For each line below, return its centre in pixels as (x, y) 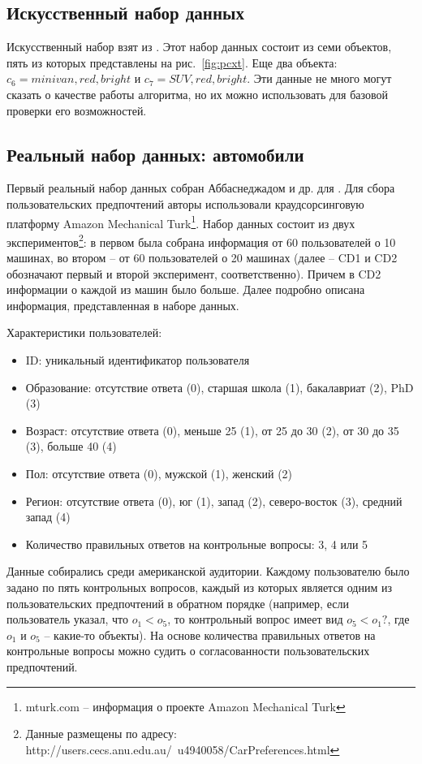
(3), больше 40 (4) (71, 446)
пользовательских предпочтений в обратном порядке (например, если (178, 603)
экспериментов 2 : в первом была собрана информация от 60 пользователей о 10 (201, 240)
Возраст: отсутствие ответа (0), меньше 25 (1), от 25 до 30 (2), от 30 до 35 (212, 430)
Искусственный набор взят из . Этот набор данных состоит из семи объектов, (199, 47)
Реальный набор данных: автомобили (155, 154)
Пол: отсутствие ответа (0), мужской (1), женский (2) (159, 473)
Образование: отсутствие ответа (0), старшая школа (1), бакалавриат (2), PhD (220, 387)
